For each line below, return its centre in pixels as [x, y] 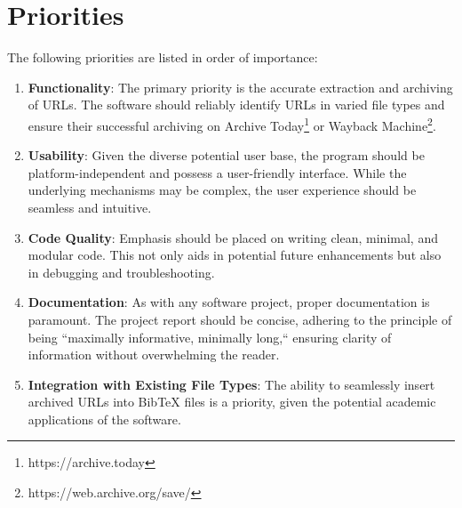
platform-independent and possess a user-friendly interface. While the [217, 172]
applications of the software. [104, 419]
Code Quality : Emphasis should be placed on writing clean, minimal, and [233, 237]
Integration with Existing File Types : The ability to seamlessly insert [231, 384]
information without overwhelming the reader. [154, 355]
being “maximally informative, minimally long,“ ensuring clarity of [210, 337]
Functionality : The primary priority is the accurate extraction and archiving [240, 87]
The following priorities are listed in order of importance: [163, 57]
